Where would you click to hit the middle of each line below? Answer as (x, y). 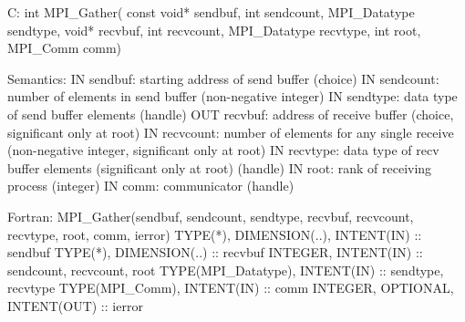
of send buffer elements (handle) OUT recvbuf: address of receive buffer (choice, (231, 114)
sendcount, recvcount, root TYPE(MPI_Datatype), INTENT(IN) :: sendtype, (226, 270)
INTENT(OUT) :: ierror (75, 305)
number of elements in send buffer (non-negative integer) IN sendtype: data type (232, 96)
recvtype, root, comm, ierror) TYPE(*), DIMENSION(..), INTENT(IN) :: (215, 234)
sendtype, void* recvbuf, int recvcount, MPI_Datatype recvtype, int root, (214, 30)
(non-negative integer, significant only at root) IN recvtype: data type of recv (223, 150)
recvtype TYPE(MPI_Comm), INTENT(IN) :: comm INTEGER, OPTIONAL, (231, 288)
